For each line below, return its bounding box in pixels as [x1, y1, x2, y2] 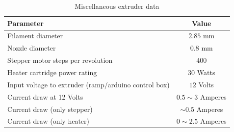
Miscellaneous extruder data [75, 1, 159, 11]
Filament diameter [7, 30, 63, 41]
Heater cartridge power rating [7, 67, 97, 77]
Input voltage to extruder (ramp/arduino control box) [7, 79, 170, 89]
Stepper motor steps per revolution [7, 55, 113, 65]
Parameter [7, 18, 44, 28]
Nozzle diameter [7, 43, 56, 53]
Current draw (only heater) [7, 116, 90, 126]
